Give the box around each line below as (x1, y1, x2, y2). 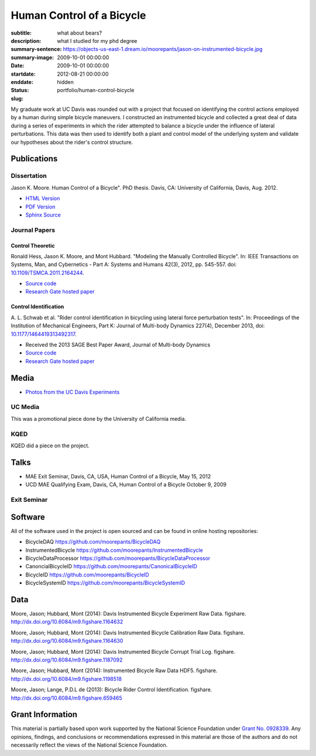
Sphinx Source (25, 211, 61, 218)
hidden (57, 78, 74, 85)
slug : (11, 95, 23, 102)
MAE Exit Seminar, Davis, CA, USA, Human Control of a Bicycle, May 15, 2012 (25, 473, 211, 480)
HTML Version (25, 195, 60, 202)
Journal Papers (11, 226, 56, 234)
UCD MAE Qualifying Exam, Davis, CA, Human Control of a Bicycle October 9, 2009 (25, 481, 226, 488)
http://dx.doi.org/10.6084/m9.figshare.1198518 (11, 675, 122, 682)
